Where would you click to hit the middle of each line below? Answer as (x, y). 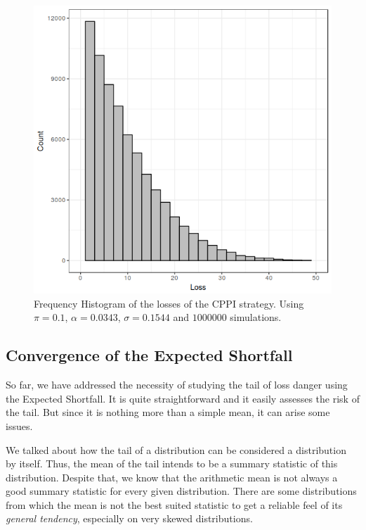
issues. (19, 425)
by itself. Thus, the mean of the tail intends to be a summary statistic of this (172, 463)
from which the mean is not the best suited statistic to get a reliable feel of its (174, 504)
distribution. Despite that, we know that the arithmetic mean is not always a (172, 477)
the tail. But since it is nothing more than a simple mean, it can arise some (168, 412)
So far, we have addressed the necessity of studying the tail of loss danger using (177, 385)
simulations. (256, 317)
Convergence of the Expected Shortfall (149, 355)
